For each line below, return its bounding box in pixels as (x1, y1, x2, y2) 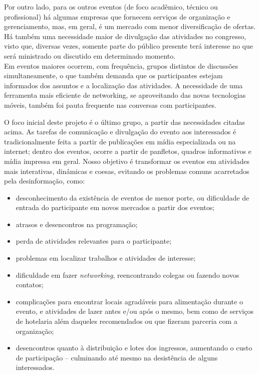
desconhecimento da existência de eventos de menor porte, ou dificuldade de (16, 192, 249, 203)
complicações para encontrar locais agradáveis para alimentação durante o (16, 296, 243, 306)
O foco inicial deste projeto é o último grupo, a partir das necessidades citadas (4, 116, 245, 127)
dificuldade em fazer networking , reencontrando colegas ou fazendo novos (16, 269, 239, 280)
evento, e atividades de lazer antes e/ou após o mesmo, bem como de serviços (16, 306, 253, 316)
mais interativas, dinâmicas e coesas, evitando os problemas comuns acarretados (4, 165, 249, 176)
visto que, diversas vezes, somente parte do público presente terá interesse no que (4, 41, 253, 51)
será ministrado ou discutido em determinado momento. (4, 50, 176, 61)
